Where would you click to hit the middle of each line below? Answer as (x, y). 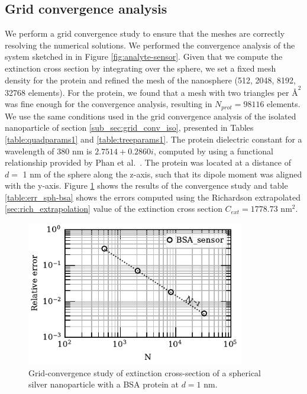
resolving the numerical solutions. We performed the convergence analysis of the (150, 45)
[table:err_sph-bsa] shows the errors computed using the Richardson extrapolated (153, 197)
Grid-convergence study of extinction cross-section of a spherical (145, 372)
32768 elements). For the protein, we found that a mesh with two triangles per (147, 92)
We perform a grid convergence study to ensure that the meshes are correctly (145, 33)
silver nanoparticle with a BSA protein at (104, 384)
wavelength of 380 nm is (49, 151)
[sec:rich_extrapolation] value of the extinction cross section (114, 209)
